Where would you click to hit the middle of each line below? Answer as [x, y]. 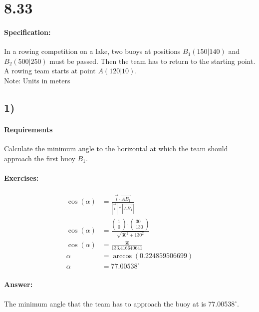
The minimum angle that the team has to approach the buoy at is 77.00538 [120, 303]
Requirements [28, 129]
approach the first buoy [40, 158]
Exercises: [21, 177]
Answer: [18, 284]
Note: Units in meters [37, 80]
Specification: [27, 32]
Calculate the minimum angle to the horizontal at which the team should [116, 149]
